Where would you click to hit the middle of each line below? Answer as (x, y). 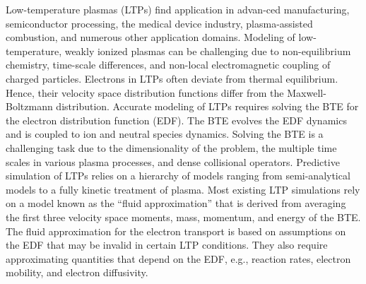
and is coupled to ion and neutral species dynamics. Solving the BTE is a (165, 134)
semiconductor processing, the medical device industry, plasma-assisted (159, 23)
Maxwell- (307, 92)
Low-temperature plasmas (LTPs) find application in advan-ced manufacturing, (178, 9)
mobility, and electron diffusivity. (77, 272)
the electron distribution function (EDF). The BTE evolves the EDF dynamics (176, 120)
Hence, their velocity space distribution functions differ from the (145, 92)
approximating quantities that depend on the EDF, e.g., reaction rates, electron (178, 258)
